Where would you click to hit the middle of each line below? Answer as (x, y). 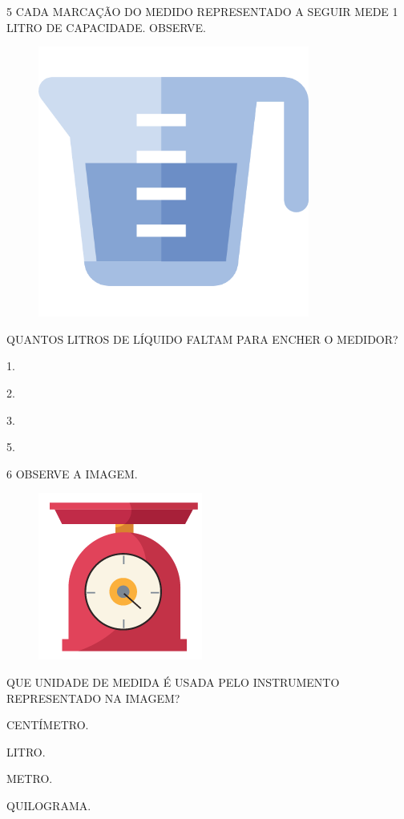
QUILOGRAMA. (49, 805)
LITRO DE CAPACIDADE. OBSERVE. (106, 27)
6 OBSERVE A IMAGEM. (72, 473)
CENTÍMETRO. (48, 725)
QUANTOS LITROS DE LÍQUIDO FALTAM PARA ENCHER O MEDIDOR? (202, 339)
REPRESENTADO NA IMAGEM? (93, 698)
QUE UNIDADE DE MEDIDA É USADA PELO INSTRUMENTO (173, 682)
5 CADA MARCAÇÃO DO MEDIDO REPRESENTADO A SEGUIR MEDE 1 (202, 11)
